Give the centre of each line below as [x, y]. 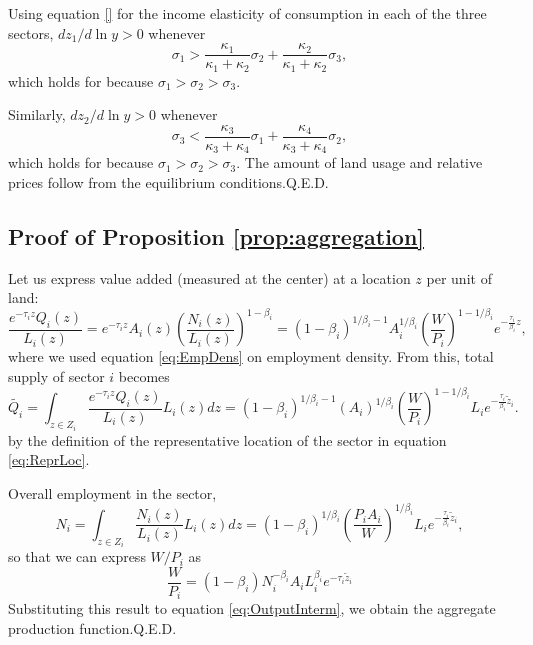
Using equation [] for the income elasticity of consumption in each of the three [247, 13]
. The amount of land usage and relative [359, 162]
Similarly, [37, 114]
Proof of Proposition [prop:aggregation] [216, 235]
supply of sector [56, 376]
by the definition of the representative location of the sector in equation [227, 439]
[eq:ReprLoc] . [49, 459]
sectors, [31, 32]
